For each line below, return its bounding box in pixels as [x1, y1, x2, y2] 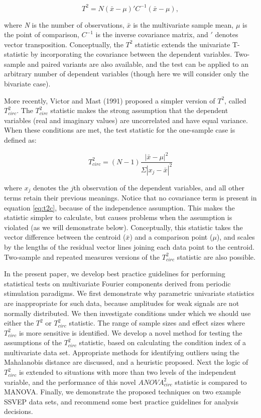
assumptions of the [4, 337, 62, 348]
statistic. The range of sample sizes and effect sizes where [69, 318, 245, 328]
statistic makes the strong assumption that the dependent [50, 105, 228, 116]
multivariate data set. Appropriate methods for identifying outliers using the [4, 347, 239, 357]
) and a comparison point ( [129, 232, 213, 242]
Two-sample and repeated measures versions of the [4, 251, 160, 262]
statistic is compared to [175, 376, 247, 387]
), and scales [216, 232, 255, 242]
